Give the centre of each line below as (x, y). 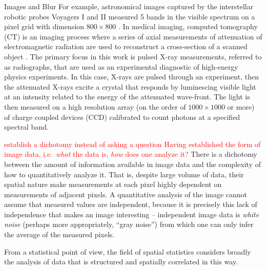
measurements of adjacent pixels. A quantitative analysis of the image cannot (126, 194)
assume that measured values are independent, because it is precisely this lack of (131, 204)
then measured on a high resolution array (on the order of (95, 106)
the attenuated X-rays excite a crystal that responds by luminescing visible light (130, 86)
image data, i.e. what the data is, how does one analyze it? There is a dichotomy (131, 154)
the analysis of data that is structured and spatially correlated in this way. (121, 262)
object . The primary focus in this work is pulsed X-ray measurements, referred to (133, 56)
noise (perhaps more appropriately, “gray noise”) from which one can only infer (129, 224)
